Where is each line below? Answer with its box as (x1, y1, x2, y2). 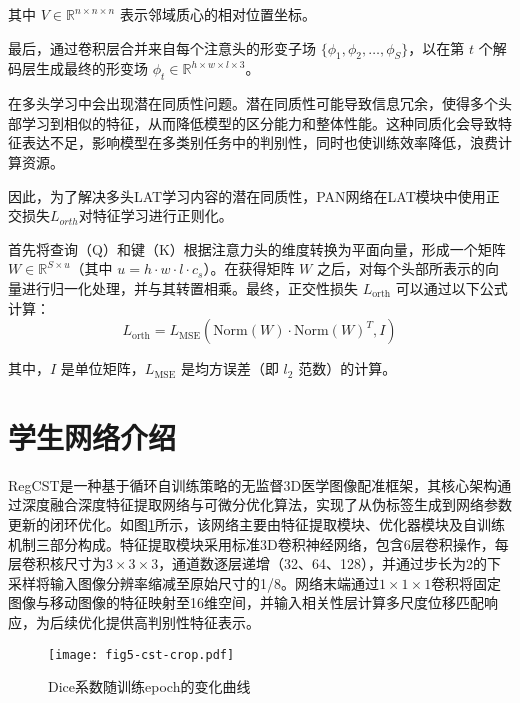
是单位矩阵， (60, 358, 145, 379)
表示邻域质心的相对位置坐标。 (119, 4, 316, 24)
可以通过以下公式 (395, 277, 508, 298)
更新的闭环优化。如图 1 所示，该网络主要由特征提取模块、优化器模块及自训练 (8, 514, 505, 535)
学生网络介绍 (8, 416, 177, 457)
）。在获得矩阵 (203, 258, 295, 279)
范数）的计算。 (298, 358, 397, 379)
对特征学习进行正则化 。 (78, 205, 233, 226)
